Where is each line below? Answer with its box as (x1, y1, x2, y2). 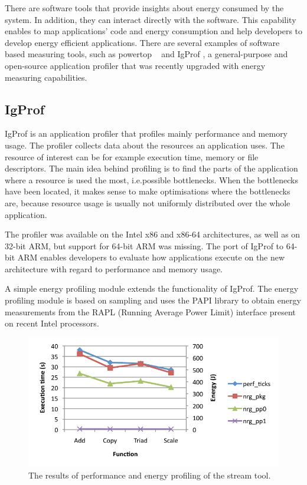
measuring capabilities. (5, 71, 87, 83)
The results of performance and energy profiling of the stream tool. (28, 469, 271, 481)
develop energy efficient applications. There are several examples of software (5, 36, 280, 48)
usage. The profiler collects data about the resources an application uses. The (5, 138, 285, 151)
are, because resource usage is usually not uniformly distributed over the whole (5, 196, 290, 209)
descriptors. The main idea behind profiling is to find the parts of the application (5, 162, 298, 174)
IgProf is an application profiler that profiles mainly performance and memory (5, 127, 288, 140)
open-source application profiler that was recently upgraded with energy (5, 59, 266, 71)
